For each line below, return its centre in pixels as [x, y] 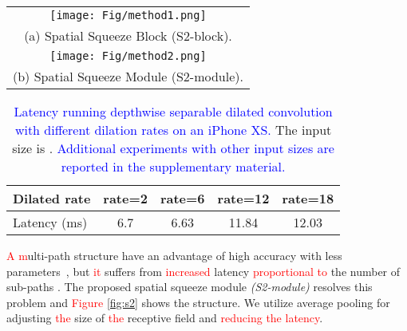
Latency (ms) [50, 222]
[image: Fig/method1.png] [128, 15]
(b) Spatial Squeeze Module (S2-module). [128, 76]
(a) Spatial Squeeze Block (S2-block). [128, 35]
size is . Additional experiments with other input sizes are [173, 148]
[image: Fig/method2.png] [128, 56]
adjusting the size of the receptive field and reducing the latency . [165, 318]
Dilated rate [52, 198]
